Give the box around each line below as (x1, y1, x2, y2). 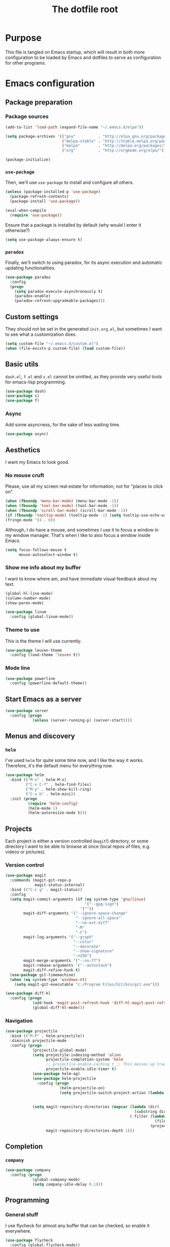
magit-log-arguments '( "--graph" (23, 934, 94, 939)
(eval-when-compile (5, 207, 47, 213)
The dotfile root (52, 4, 118, 15)
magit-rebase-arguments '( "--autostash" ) (23, 963, 112, 968)
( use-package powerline (5, 676, 56, 681)
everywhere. (5, 1228, 32, 1234)
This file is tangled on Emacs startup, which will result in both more (5, 49, 145, 55)
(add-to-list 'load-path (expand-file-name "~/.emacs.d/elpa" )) (5, 125, 144, 130)
